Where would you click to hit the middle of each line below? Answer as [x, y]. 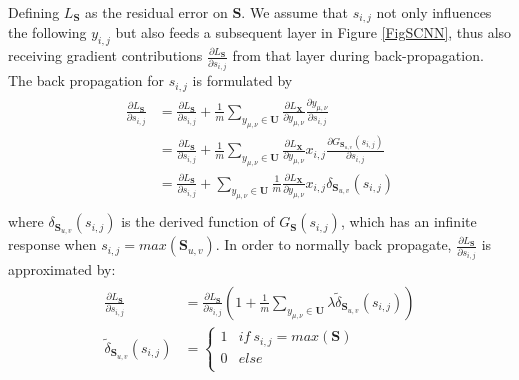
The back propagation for [86, 80]
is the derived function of [198, 221]
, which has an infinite [408, 221]
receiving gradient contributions [105, 55]
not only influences [434, 12]
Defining [34, 12]
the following [47, 32]
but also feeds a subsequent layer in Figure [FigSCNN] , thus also [313, 32]
